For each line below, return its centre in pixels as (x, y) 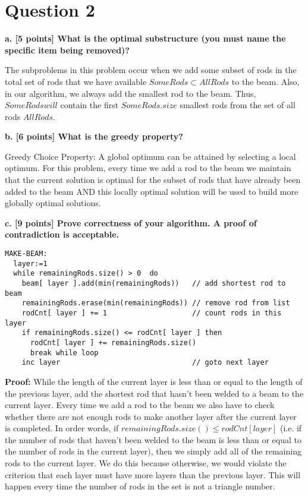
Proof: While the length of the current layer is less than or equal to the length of (154, 381)
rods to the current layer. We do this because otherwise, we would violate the (146, 463)
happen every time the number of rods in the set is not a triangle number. (140, 486)
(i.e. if (291, 428)
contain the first (89, 105)
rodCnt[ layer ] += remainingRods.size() (113, 342)
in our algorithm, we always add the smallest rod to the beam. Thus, (131, 93)
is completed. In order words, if (62, 428)
